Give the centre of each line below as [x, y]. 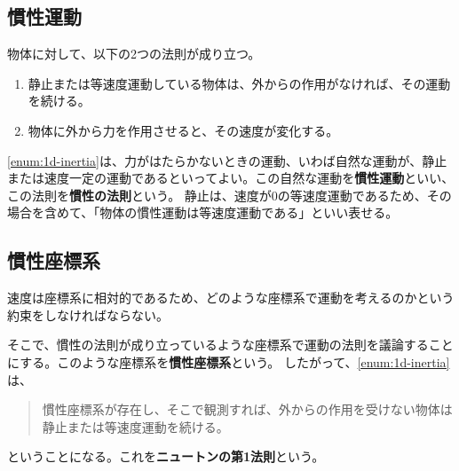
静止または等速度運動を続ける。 [135, 426]
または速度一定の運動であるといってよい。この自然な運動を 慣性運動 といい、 [231, 178]
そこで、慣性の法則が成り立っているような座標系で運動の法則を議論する [218, 345]
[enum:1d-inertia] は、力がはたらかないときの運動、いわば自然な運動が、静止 [227, 160]
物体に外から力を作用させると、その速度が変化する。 [183, 130]
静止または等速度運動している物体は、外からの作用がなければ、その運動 [239, 83]
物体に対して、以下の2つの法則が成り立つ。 [134, 54]
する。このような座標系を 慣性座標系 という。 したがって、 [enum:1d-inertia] [235, 361]
